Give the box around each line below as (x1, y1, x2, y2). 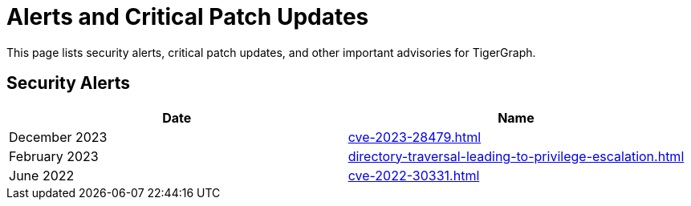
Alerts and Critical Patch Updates (6, 3, 369, 30)
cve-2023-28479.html (348, 128, 482, 145)
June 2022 (9, 167, 75, 184)
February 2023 (9, 147, 99, 164)
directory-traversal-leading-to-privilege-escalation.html (348, 147, 685, 164)
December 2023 (9, 128, 108, 145)
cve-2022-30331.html (348, 167, 480, 184)
